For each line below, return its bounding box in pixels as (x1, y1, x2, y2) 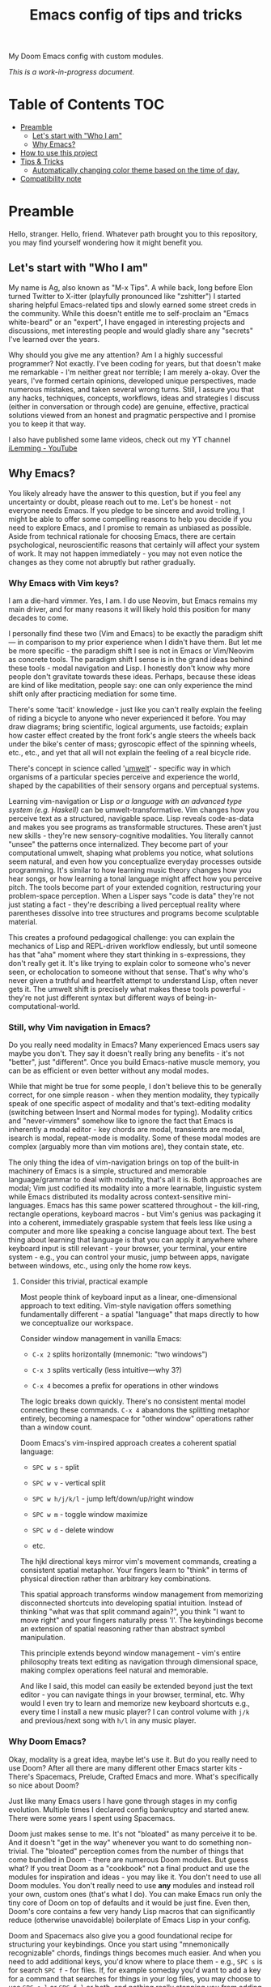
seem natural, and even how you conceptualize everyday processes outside (8, 857, 262, 866)
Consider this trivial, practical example (19, 1276, 148, 1286)
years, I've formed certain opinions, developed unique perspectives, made (8, 375, 256, 386)
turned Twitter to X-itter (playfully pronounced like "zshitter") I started (8, 291, 241, 301)
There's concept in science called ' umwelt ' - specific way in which (8, 763, 231, 773)
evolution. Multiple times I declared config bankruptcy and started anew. (8, 1805, 249, 1814)
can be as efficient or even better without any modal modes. (8, 1066, 210, 1075)
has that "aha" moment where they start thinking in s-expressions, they (8, 950, 246, 959)
